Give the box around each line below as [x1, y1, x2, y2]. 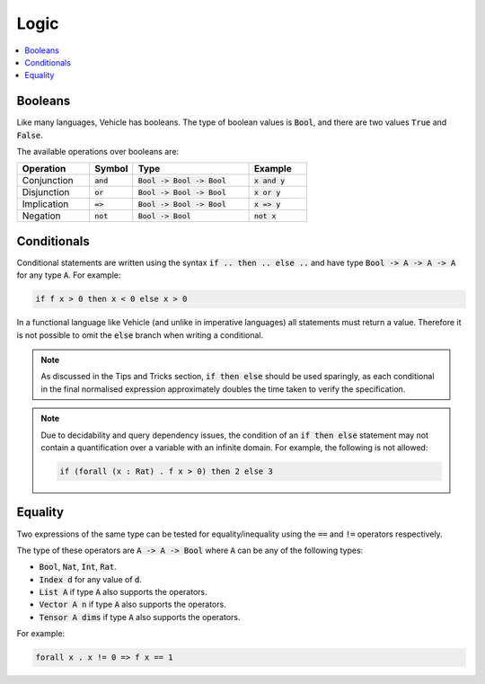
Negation [22, 209, 62, 222]
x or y [253, 187, 281, 197]
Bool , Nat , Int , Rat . [39, 562, 117, 573]
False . [16, 129, 44, 140]
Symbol [94, 163, 128, 175]
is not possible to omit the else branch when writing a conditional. [16, 329, 264, 341]
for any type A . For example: [16, 270, 121, 280]
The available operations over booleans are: [16, 147, 180, 157]
